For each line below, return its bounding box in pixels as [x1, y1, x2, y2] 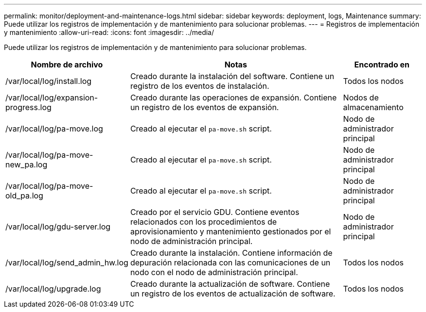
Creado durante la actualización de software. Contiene [130, 279, 330, 289]
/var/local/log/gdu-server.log [5, 222, 111, 231]
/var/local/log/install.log [5, 76, 92, 86]
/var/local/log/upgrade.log [5, 284, 101, 294]
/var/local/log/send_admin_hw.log [5, 258, 128, 267]
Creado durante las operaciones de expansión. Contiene [130, 93, 337, 102]
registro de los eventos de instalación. [130, 81, 269, 91]
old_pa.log [5, 191, 43, 200]
